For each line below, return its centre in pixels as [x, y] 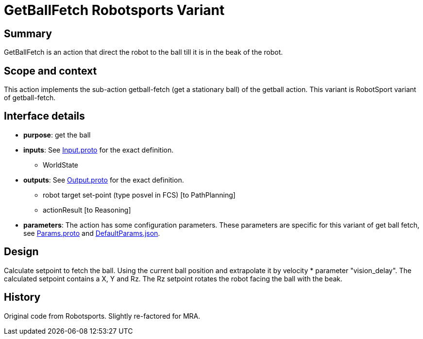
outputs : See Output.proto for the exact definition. [104, 180]
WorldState [61, 165]
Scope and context [51, 71]
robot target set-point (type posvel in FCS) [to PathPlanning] [139, 195]
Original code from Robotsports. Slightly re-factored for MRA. [102, 316]
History [22, 297]
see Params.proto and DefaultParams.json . [92, 233]
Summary [28, 33]
